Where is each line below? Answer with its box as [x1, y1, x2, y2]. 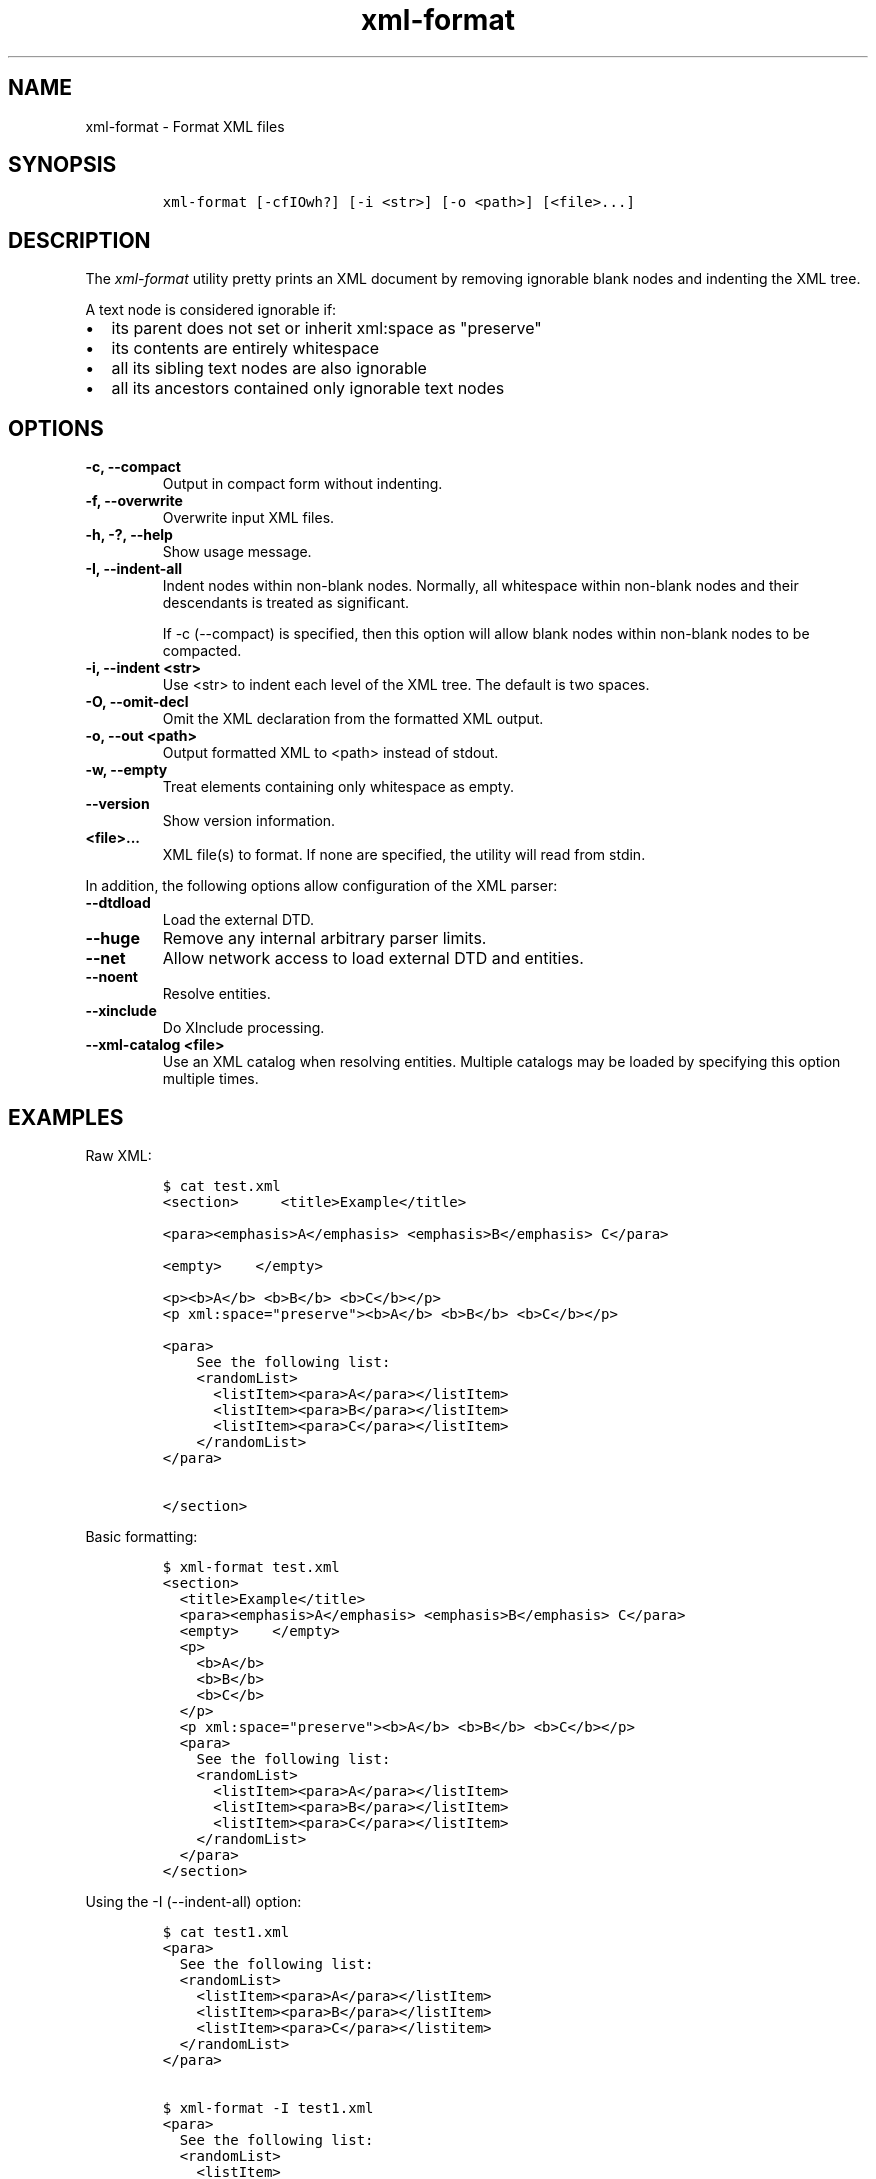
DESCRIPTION [8, 227, 151, 253]
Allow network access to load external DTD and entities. [162, 948, 584, 969]
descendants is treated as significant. [162, 594, 410, 612]
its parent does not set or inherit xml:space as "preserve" [111, 318, 542, 339]
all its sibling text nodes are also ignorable [111, 358, 427, 379]
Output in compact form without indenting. [162, 475, 443, 493]
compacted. [162, 642, 242, 660]
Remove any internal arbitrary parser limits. [162, 928, 487, 949]
